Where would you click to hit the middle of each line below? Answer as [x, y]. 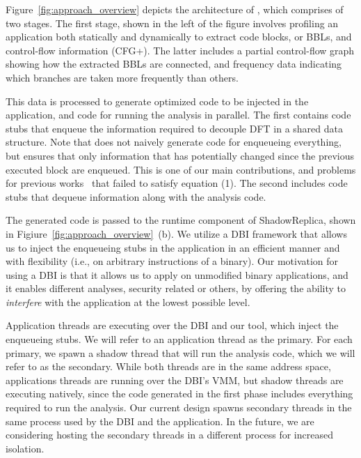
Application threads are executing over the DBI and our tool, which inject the [172, 325]
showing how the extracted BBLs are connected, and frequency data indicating [174, 64]
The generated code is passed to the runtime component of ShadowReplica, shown [181, 220]
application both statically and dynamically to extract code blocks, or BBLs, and [179, 37]
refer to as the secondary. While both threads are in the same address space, [168, 366]
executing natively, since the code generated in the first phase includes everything [179, 394]
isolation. [25, 448]
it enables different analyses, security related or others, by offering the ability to [176, 288]
